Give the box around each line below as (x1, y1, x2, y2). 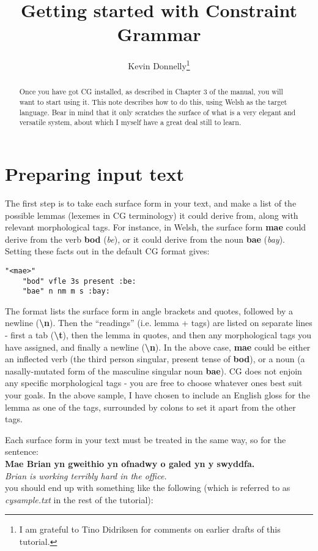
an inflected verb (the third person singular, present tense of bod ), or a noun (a (5, 352, 305, 365)
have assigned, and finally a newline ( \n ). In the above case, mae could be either (5, 340, 311, 353)
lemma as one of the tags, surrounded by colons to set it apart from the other (5, 400, 296, 413)
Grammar (117, 21, 201, 47)
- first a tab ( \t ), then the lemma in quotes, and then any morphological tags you (5, 329, 312, 341)
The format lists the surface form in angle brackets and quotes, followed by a (5, 304, 294, 317)
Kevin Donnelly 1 (128, 58, 190, 72)
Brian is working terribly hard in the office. (5, 469, 167, 482)
